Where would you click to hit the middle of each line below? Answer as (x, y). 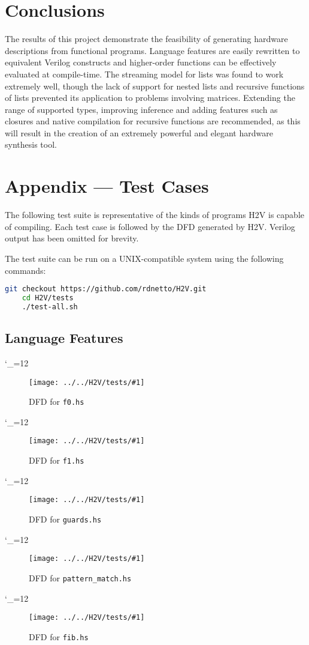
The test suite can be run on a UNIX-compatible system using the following (144, 258)
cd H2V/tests (48, 298)
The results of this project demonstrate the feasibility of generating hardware (146, 39)
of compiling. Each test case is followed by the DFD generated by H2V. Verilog (150, 226)
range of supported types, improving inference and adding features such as (141, 109)
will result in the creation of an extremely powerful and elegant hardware (139, 132)
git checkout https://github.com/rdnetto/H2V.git (106, 289)
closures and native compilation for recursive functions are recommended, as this (153, 121)
